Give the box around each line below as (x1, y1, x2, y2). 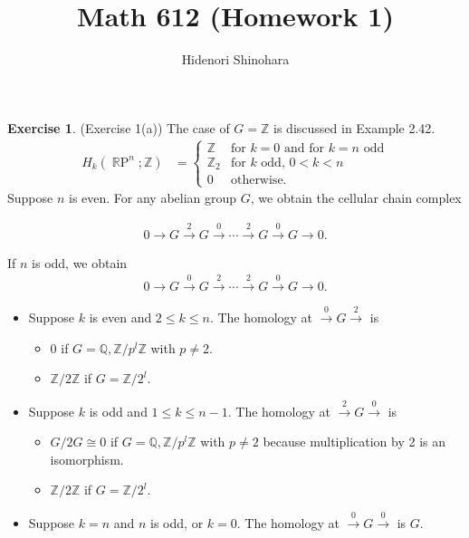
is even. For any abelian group (68, 188, 237, 207)
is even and (89, 308, 152, 327)
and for (283, 141, 324, 155)
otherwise (230, 174, 283, 187)
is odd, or (150, 513, 204, 532)
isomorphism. (50, 449, 124, 468)
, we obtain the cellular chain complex (250, 188, 462, 207)
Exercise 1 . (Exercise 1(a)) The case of (7, 118, 230, 137)
